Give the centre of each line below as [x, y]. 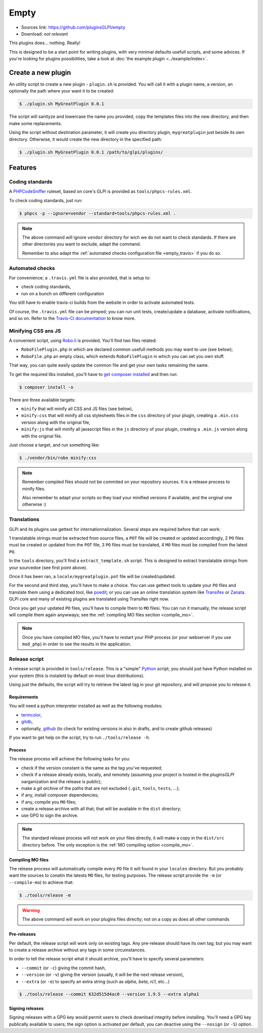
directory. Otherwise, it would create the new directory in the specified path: [86, 139]
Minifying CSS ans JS [35, 331]
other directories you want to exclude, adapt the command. [82, 244]
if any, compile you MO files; [49, 802]
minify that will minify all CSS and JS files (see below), [77, 409]
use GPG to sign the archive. [50, 815]
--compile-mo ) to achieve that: [41, 882]
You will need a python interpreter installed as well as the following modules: [86, 706]
